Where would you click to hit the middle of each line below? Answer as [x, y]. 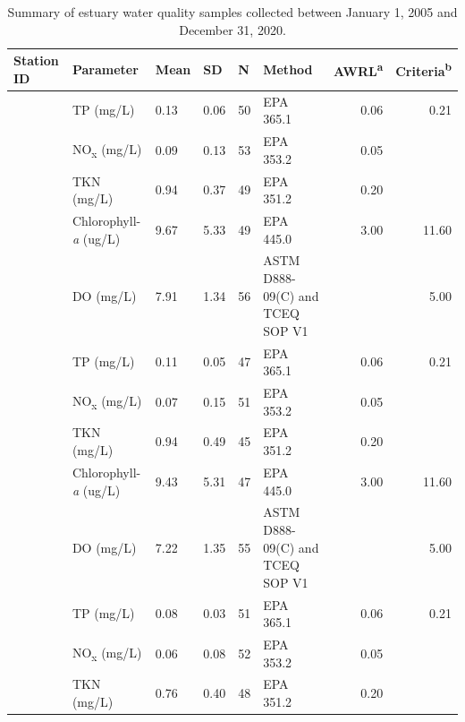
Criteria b [423, 69]
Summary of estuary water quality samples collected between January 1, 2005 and [232, 12]
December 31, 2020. [232, 29]
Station [36, 60]
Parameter [105, 69]
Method [288, 69]
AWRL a [358, 69]
